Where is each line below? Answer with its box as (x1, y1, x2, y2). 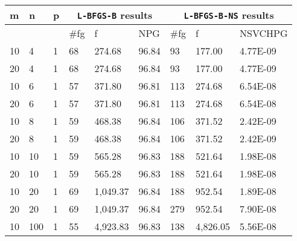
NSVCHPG (240, 26, 288, 40)
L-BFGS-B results (77, 8, 153, 22)
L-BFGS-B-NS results (184, 8, 274, 22)
